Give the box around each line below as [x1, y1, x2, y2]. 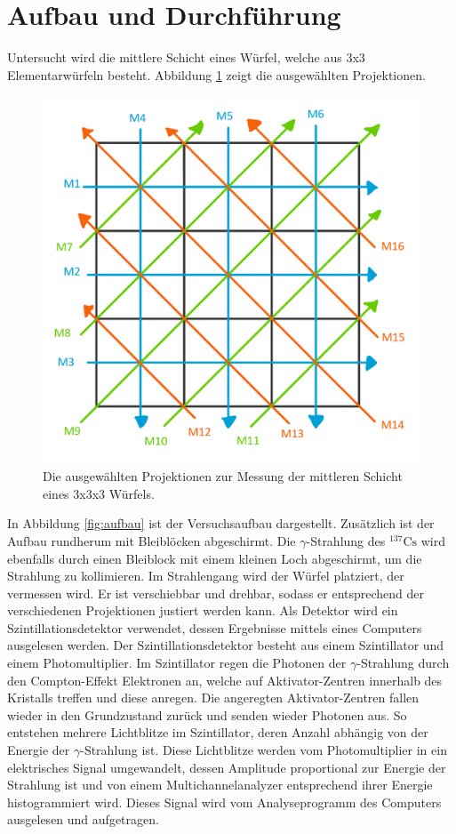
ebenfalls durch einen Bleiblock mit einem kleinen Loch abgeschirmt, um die [7, 549, 422, 567]
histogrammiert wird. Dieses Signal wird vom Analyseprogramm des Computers [7, 792, 442, 811]
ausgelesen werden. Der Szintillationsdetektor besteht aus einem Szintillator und [7, 636, 444, 654]
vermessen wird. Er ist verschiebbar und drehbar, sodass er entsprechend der [7, 583, 425, 602]
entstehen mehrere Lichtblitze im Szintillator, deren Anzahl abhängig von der [7, 723, 428, 742]
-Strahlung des [306, 531, 386, 549]
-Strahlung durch [356, 654, 450, 672]
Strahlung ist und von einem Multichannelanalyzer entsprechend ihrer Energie [7, 775, 433, 794]
